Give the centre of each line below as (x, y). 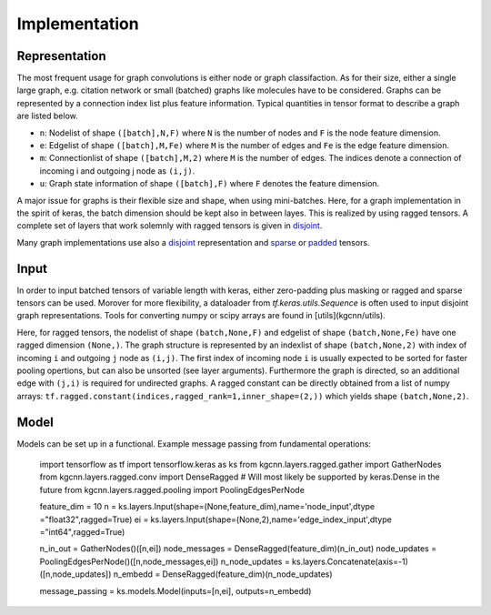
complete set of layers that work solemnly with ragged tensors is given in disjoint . (170, 226)
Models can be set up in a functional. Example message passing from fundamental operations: (194, 444)
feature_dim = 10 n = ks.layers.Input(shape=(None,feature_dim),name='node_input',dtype (207, 507)
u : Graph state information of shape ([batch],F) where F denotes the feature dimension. (210, 184)
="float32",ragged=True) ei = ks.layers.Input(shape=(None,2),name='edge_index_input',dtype (216, 519)
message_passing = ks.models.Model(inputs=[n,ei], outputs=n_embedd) (175, 590)
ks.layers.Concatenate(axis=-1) (350, 561)
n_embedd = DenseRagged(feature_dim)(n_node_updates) (223, 574)
